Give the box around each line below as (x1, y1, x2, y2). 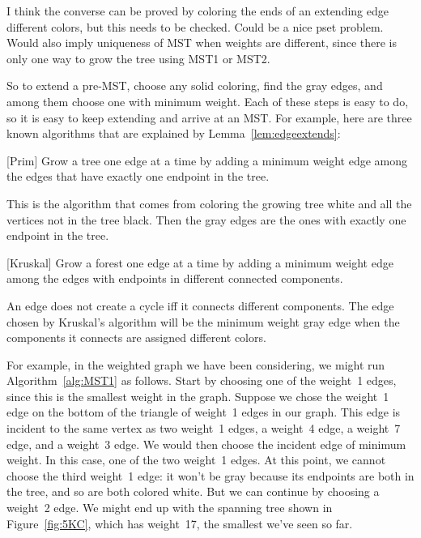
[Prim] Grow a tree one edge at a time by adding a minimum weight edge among (6, 152, 408, 169)
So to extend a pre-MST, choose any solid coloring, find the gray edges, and (6, 77, 383, 94)
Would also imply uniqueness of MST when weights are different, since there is (6, 34, 398, 51)
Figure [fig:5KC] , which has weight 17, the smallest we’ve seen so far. (6, 515, 353, 532)
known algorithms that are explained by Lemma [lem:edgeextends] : (6, 125, 341, 142)
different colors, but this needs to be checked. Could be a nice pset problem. (6, 18, 384, 35)
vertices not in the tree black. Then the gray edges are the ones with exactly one (6, 211, 406, 228)
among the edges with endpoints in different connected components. (6, 270, 343, 287)
